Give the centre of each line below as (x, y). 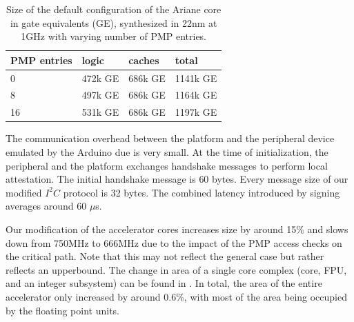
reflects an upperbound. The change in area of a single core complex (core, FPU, (176, 269)
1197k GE (196, 112)
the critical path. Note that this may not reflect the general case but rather (165, 256)
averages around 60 (46, 206)
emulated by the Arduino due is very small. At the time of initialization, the (167, 152)
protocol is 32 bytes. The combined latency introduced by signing (201, 192)
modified (24, 192)
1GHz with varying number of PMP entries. (114, 36)
